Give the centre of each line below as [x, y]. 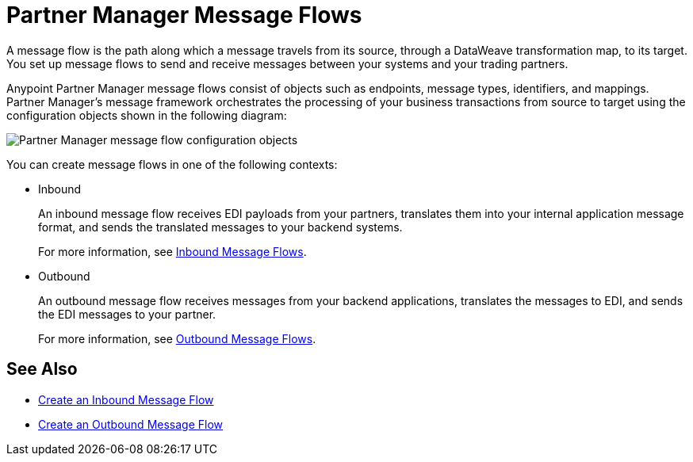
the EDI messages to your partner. [127, 314]
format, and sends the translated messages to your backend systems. [220, 227]
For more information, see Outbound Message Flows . [177, 338]
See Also [42, 369]
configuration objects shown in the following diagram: [147, 115]
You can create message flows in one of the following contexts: [172, 164]
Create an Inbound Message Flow [126, 399]
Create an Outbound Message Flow [131, 424]
